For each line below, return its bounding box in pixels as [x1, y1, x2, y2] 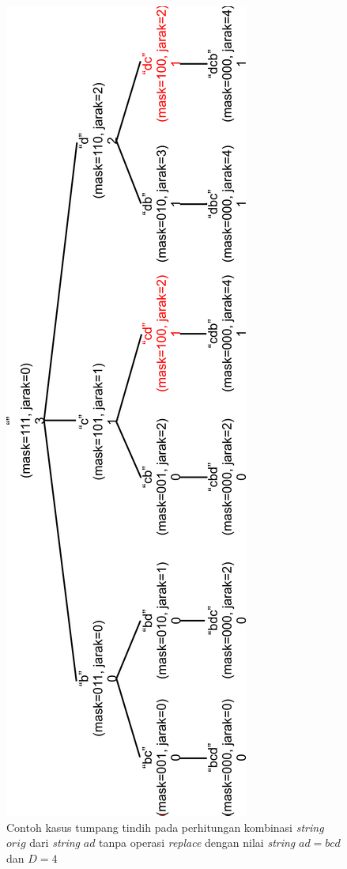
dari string [29, 834, 81, 851]
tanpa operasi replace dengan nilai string [99, 834, 296, 851]
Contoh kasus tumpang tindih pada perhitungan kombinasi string [6, 818, 324, 835]
